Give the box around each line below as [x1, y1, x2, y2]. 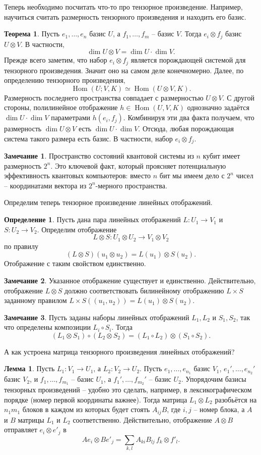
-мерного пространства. [95, 180, 167, 190]
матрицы [18, 414, 44, 425]
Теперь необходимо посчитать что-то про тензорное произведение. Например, [4, 2, 243, 12]
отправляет [4, 424, 37, 435]
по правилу [4, 240, 38, 251]
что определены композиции [4, 322, 91, 332]
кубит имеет [203, 150, 240, 161]
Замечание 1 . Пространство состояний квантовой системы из [4, 150, 194, 161]
